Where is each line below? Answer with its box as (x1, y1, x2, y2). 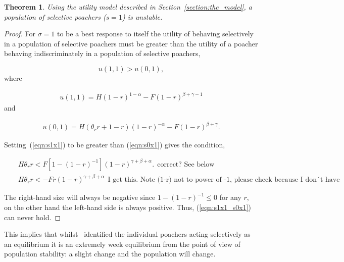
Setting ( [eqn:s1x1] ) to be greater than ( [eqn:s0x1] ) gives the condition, (4, 139, 225, 150)
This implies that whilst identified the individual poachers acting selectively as (4, 229, 251, 239)
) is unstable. (122, 11, 163, 22)
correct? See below (157, 161, 215, 168)
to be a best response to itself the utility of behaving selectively (57, 28, 254, 39)
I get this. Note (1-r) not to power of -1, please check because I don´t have (108, 176, 340, 184)
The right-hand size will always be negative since (4, 192, 156, 202)
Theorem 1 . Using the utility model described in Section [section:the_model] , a (4, 2, 253, 12)
